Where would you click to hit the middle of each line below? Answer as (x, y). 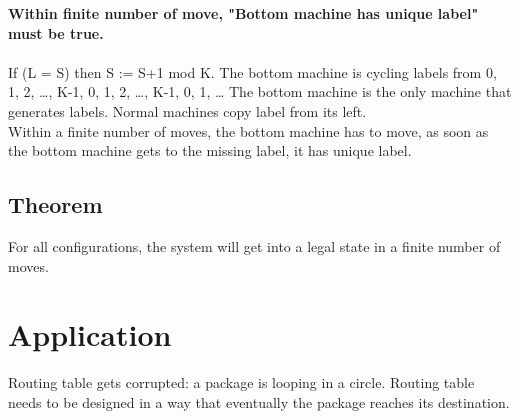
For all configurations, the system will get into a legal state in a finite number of (254, 245)
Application (90, 334)
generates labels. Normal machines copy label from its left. (187, 110)
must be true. (56, 32)
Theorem (55, 204)
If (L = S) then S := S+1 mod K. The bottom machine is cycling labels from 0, (252, 71)
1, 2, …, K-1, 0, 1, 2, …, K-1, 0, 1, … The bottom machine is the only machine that (260, 91)
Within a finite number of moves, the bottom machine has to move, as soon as (248, 130)
